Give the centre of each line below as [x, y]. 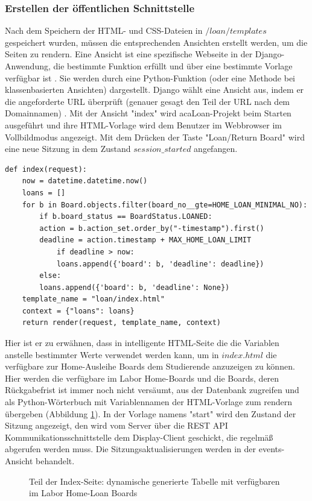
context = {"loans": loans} [78, 311]
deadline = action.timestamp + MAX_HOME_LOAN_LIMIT [145, 240]
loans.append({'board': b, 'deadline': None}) [135, 287]
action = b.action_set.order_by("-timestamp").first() [152, 228]
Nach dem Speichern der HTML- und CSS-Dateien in [104, 30]
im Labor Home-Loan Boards [83, 493]
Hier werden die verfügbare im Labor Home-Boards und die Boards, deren [142, 378]
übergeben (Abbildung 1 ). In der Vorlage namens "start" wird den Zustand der [151, 413]
